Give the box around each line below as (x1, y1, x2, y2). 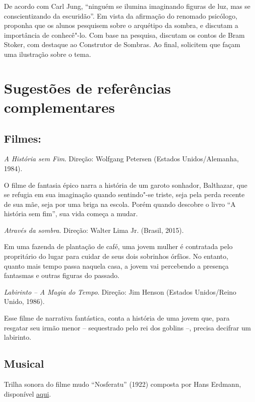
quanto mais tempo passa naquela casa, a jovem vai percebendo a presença (4, 260, 229, 271)
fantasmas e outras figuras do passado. (4, 270, 120, 280)
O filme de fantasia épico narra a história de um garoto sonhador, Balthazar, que (4, 179, 248, 190)
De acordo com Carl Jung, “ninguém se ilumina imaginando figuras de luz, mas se (4, 1, 251, 11)
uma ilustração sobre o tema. (4, 49, 91, 59)
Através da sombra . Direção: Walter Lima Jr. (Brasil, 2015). (4, 225, 184, 235)
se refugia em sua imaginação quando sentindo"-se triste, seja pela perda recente (4, 189, 245, 200)
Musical (4, 356, 44, 371)
